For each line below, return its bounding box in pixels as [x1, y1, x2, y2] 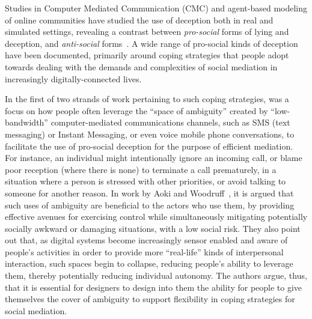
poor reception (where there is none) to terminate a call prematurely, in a [5, 163, 277, 175]
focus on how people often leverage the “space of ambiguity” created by [5, 104, 268, 117]
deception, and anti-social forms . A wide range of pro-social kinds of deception [5, 37, 298, 49]
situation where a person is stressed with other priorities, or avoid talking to [5, 175, 286, 187]
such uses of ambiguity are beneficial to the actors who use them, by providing [5, 198, 295, 211]
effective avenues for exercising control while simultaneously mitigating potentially [5, 210, 308, 223]
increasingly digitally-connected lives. [5, 72, 142, 85]
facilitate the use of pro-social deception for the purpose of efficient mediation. [5, 139, 293, 152]
